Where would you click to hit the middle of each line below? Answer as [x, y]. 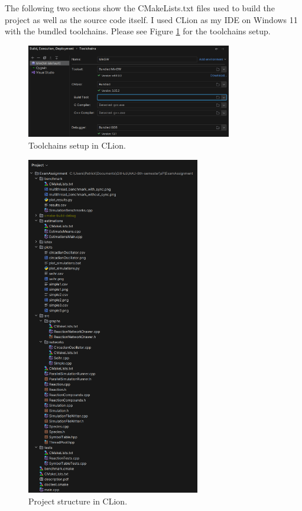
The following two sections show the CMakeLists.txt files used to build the [140, 8]
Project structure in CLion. [78, 501]
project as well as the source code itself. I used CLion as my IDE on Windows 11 [151, 19]
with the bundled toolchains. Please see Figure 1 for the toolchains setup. [138, 31]
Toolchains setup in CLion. [77, 145]
